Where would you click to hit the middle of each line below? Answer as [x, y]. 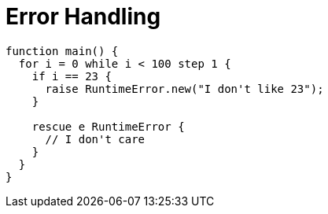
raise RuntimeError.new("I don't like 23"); [184, 89]
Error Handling [83, 17]
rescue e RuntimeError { [108, 126]
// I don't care [95, 139]
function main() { [62, 51]
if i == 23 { [72, 76]
